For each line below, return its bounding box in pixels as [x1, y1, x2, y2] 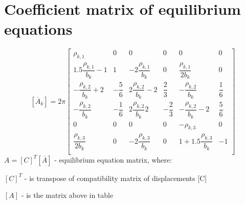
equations [4, 18, 73, 39]
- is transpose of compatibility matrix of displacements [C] [24, 172, 207, 183]
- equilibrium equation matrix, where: [54, 154, 172, 165]
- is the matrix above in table [21, 190, 114, 200]
